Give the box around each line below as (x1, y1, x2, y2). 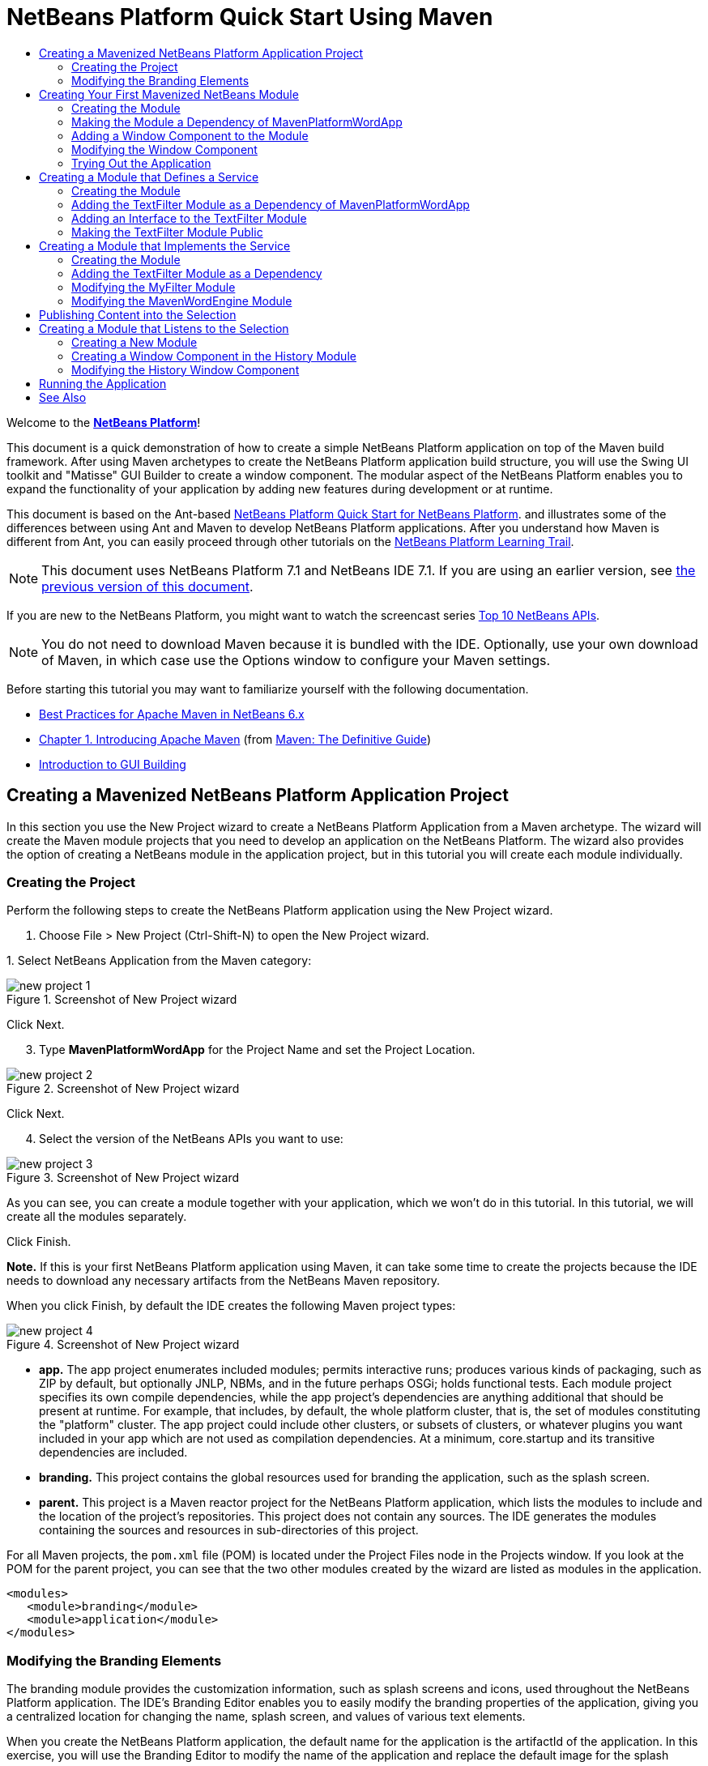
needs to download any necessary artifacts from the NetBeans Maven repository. (6, 1273, 440, 1288)
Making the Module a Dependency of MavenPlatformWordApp (71, 114, 403, 129)
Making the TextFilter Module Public (71, 224, 263, 239)
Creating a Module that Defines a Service (39, 169, 259, 184)
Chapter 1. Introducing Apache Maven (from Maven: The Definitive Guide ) (39, 732, 431, 746)
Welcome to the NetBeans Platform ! (6, 415, 201, 429)
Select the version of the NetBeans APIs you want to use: (39, 1132, 343, 1146)
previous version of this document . (41, 578, 254, 595)
